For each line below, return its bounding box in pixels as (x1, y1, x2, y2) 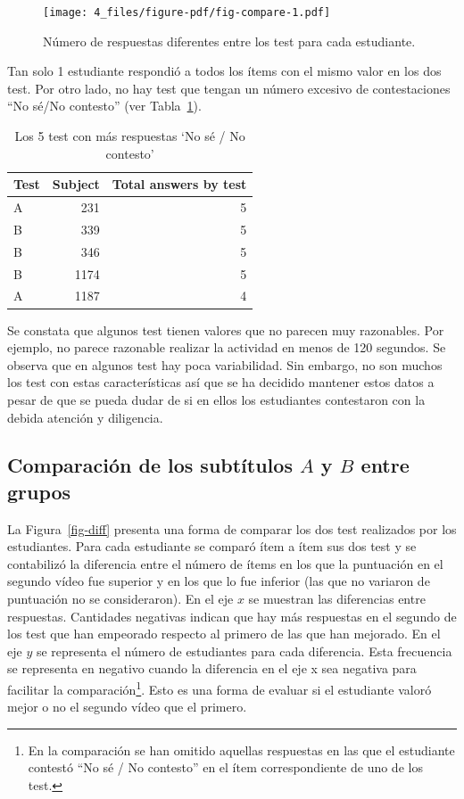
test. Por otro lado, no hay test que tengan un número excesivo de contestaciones (7, 78, 451, 97)
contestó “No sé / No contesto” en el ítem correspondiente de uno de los (28, 758, 423, 777)
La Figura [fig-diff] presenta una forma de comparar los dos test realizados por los (7, 519, 457, 538)
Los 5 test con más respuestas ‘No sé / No (14, 127, 245, 145)
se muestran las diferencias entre (248, 589, 426, 608)
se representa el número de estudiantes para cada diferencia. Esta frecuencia (36, 641, 452, 660)
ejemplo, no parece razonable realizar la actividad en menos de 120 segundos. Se (7, 338, 446, 357)
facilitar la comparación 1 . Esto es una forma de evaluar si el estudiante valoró (7, 678, 432, 698)
